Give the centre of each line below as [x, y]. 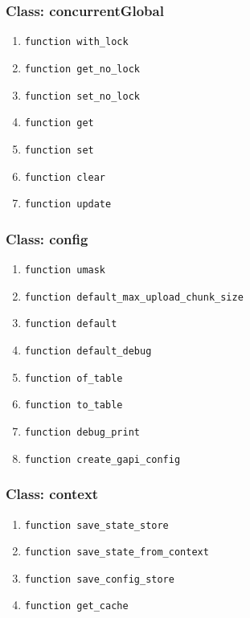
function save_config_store [99, 579]
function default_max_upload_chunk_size [134, 297]
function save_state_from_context [117, 553]
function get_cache [76, 606]
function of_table [74, 378]
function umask [65, 270]
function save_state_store [96, 525]
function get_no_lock [82, 69]
